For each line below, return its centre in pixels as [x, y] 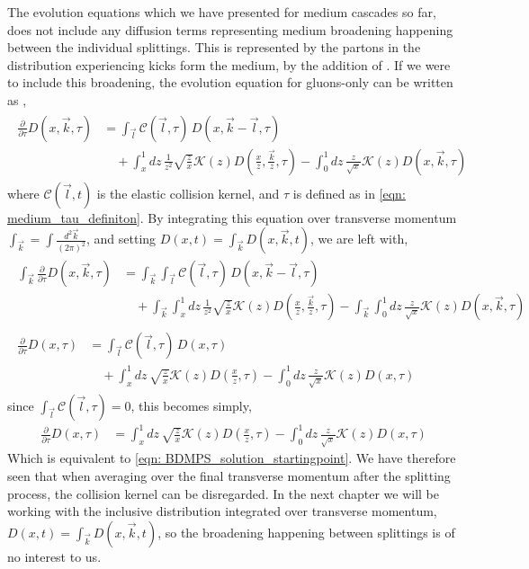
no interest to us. [54, 556]
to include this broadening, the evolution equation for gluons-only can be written [230, 82]
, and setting [121, 239]
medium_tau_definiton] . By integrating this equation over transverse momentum [232, 217]
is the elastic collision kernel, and [188, 193]
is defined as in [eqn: [349, 193]
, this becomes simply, [191, 405]
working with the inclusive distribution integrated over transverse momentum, [222, 511]
